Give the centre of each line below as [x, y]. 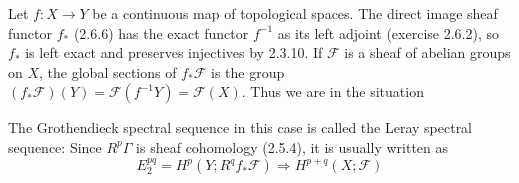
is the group [248, 71]
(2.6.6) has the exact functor [161, 32]
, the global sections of [108, 71]
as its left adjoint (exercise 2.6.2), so [388, 32]
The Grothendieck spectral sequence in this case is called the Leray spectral [240, 127]
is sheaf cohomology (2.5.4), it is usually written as [292, 146]
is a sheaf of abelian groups [427, 52]
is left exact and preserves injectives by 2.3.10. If [174, 52]
